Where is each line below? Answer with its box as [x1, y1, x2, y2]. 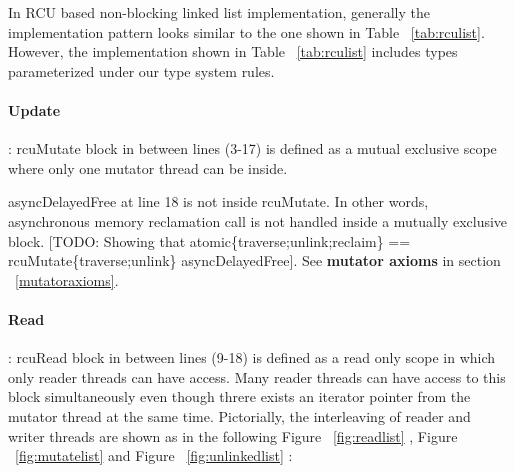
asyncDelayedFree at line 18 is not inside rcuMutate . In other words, [8, 191, 429, 212]
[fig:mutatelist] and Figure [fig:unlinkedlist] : [15, 445, 293, 466]
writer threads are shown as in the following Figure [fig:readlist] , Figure [8, 425, 458, 446]
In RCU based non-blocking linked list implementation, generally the [8, 2, 430, 22]
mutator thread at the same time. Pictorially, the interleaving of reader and [8, 405, 471, 426]
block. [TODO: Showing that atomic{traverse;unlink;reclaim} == [8, 230, 411, 251]
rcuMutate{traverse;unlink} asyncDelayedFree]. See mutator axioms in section [8, 250, 501, 271]
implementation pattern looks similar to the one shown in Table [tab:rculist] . [8, 21, 485, 42]
